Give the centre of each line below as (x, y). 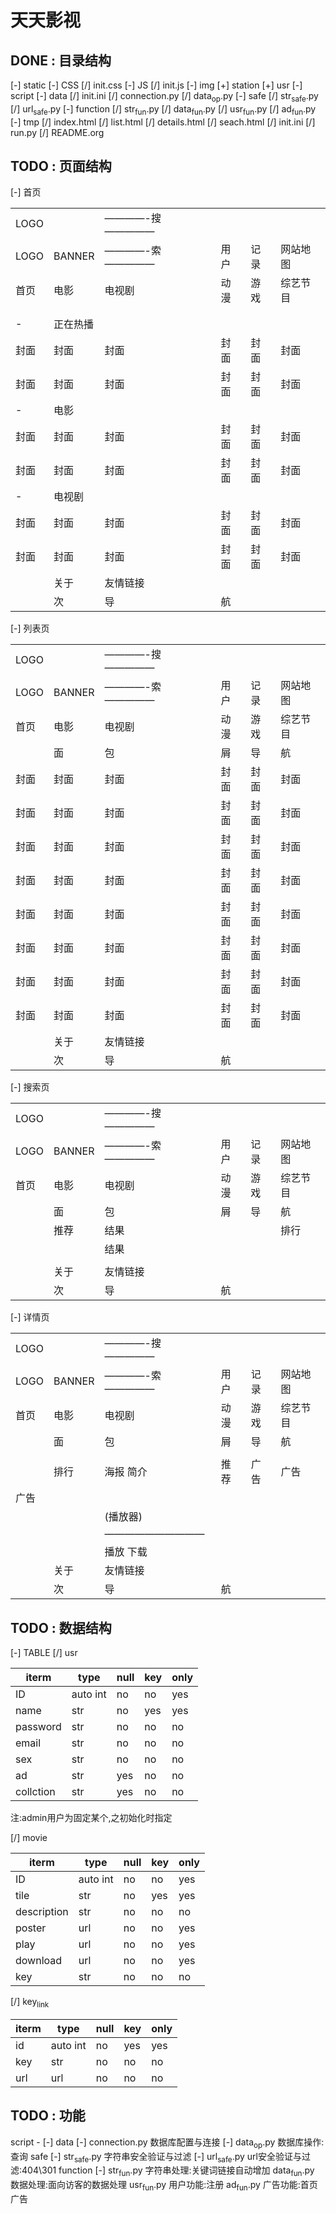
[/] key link (30, 2003)
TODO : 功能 (48, 2116)
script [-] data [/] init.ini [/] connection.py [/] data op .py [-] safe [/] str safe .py (164, 97)
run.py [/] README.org (57, 132)
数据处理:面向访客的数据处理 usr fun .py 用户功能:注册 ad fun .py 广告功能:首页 (164, 2186)
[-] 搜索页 (30, 1087)
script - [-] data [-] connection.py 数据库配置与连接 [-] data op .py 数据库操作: (167, 2143)
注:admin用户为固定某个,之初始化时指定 (91, 1818)
